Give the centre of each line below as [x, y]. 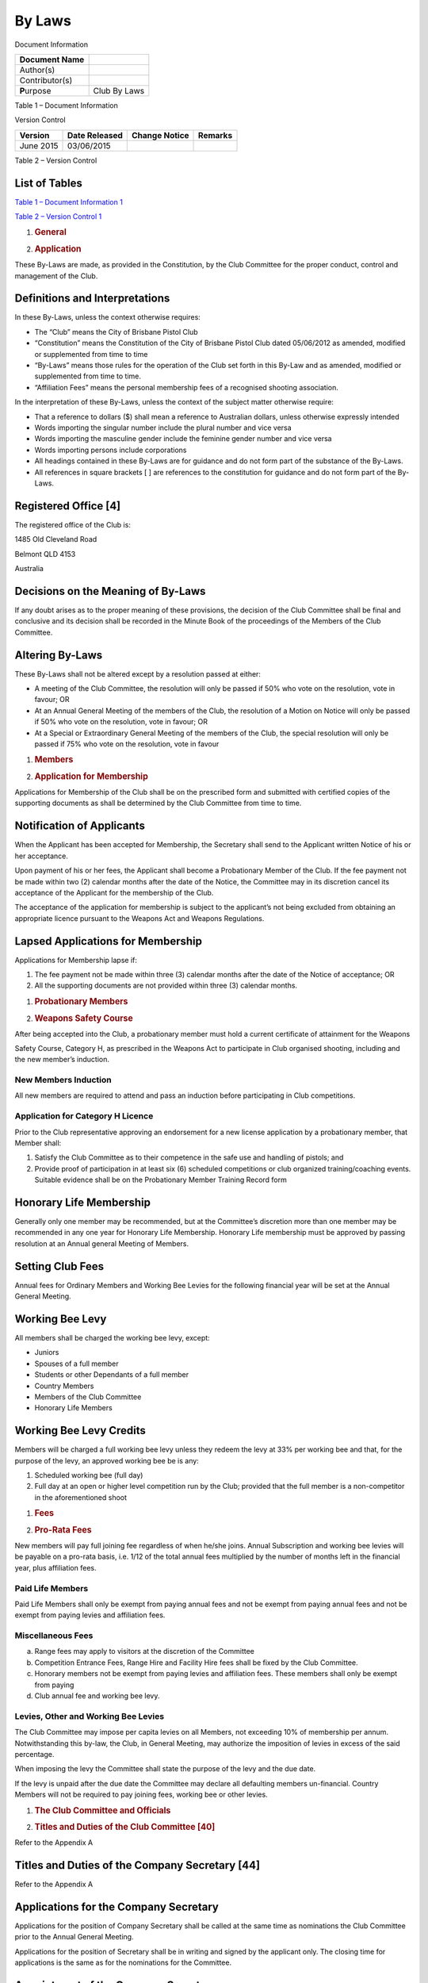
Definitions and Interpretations [92, 299]
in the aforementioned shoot [80, 1497]
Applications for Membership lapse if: [76, 960]
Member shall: [38, 1143]
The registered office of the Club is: [73, 524]
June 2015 [39, 145]
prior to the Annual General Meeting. [74, 1937]
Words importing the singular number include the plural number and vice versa [163, 428]
